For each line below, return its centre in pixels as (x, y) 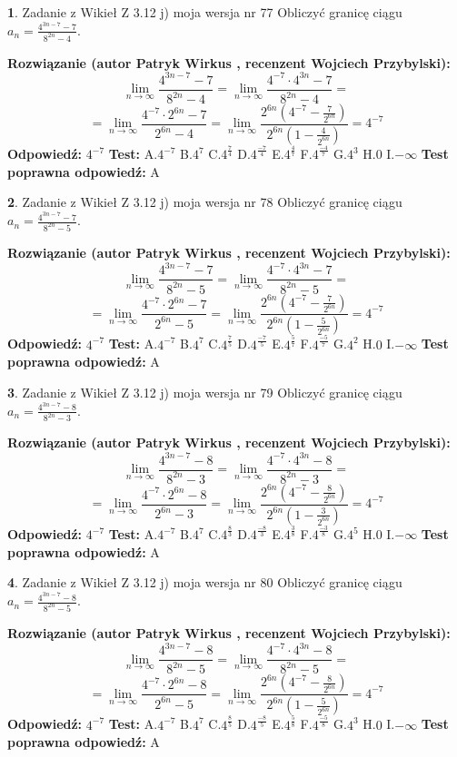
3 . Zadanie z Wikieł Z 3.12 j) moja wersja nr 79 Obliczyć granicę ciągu (205, 392)
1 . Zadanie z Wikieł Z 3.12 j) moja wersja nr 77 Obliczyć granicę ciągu (205, 12)
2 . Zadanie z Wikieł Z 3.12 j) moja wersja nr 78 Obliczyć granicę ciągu (205, 202)
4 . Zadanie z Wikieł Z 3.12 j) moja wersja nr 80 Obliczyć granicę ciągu (205, 582)
